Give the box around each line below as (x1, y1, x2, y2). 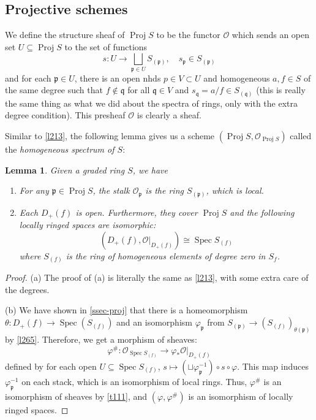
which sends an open (231, 28, 310, 41)
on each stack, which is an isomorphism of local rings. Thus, (21, 375, 247, 388)
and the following (230, 205, 295, 218)
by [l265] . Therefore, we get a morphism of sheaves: (5, 332, 197, 345)
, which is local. (206, 184, 264, 197)
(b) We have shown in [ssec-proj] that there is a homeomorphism (5, 304, 248, 316)
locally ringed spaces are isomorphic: (19, 218, 156, 231)
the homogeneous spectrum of (5, 143, 115, 156)
